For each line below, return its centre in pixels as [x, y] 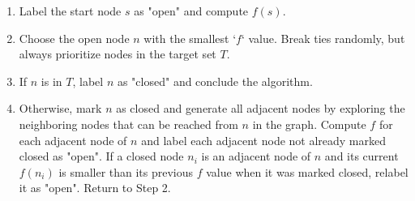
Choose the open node [74, 38]
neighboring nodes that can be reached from [128, 124]
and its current [362, 156]
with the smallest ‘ [190, 38]
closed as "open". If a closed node [101, 156]
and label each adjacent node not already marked [264, 140]
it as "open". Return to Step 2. [95, 188]
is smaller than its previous [126, 171]
